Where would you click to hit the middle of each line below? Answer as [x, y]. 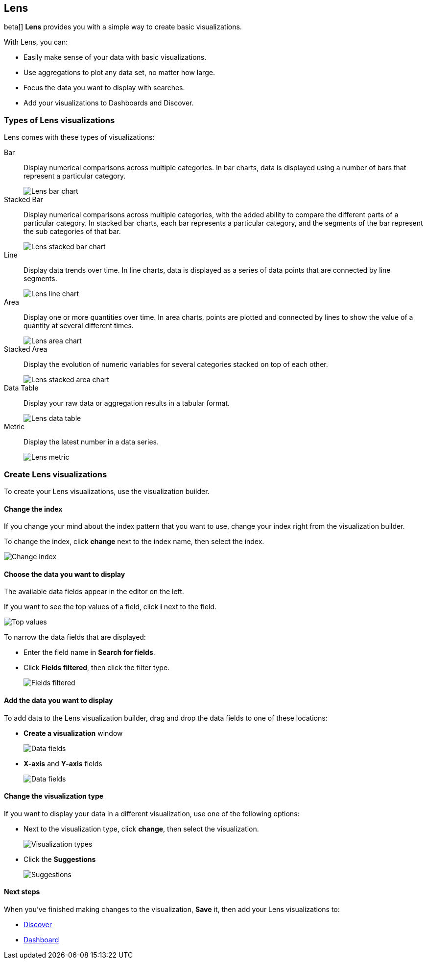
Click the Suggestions [60, 859]
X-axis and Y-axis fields [63, 763]
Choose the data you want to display [65, 574]
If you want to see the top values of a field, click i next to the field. [110, 607]
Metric [14, 427]
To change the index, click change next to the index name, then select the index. [134, 542]
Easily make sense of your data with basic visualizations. [115, 57]
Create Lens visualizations [56, 474]
